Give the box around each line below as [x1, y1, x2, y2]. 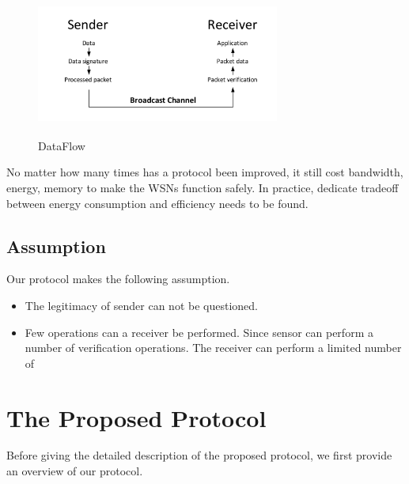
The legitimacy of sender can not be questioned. [25, 297, 258, 313]
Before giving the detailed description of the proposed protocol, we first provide [6, 447, 392, 463]
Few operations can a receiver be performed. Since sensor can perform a [25, 323, 373, 340]
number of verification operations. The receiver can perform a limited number [25, 339, 402, 356]
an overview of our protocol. [6, 463, 143, 479]
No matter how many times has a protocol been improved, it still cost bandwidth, [6, 164, 403, 180]
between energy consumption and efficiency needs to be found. [6, 195, 309, 211]
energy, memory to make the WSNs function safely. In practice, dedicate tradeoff [6, 179, 399, 195]
